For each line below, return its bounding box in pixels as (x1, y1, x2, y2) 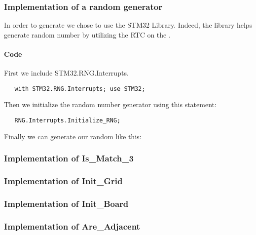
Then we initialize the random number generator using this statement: (4, 99, 217, 110)
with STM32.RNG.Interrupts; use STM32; (14, 85, 146, 92)
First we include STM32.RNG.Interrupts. (4, 68, 129, 78)
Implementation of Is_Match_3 (4, 152, 134, 164)
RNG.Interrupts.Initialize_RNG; (14, 117, 121, 124)
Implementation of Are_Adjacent (4, 220, 140, 232)
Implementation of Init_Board (4, 197, 129, 209)
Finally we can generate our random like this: (4, 131, 142, 141)
